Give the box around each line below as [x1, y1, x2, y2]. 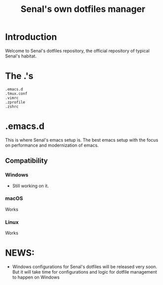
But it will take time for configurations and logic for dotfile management [12, 269, 157, 275]
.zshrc [5, 104, 19, 109]
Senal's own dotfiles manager [20, 3, 146, 15]
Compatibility [5, 157, 48, 165]
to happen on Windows [12, 274, 60, 281]
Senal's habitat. [5, 53, 37, 59]
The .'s [5, 70, 34, 82]
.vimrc [5, 95, 19, 100]
